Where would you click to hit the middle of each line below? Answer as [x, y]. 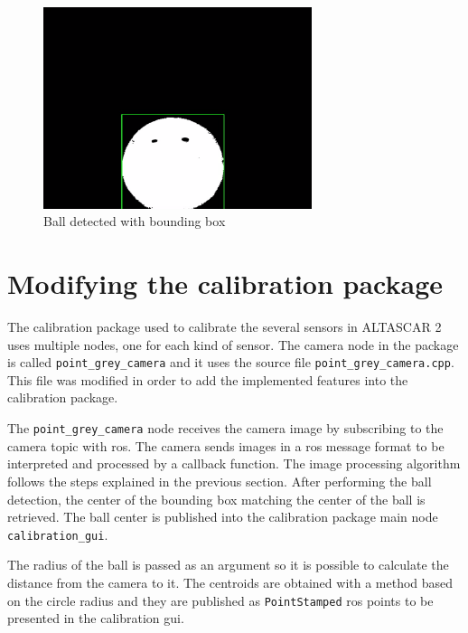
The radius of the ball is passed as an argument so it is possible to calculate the [228, 565]
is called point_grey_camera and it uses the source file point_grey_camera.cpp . [231, 362]
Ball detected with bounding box [135, 221]
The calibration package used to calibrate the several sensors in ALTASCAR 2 [225, 327]
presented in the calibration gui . [96, 618]
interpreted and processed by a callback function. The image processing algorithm [234, 463]
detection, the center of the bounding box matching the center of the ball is [216, 499]
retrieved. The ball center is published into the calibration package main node [223, 517]
